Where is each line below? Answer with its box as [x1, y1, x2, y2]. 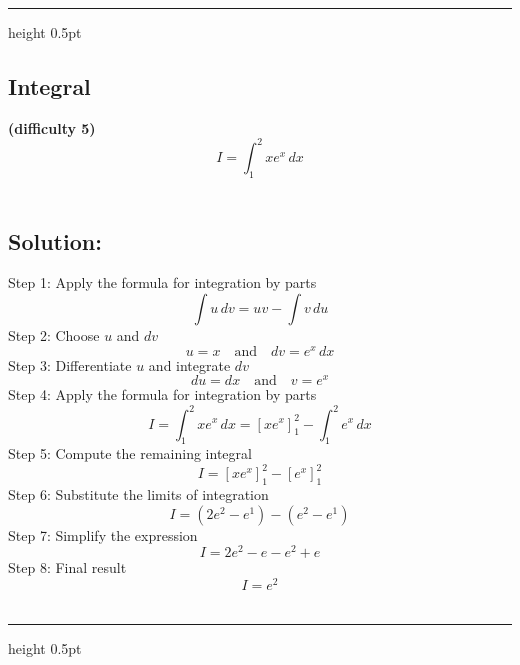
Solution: [8, 225, 102, 256]
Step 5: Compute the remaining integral [8, 443, 252, 464]
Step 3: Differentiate [8, 354, 132, 375]
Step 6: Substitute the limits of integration [8, 484, 269, 505]
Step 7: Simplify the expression [8, 524, 198, 545]
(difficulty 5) [8, 117, 96, 138]
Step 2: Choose [8, 325, 100, 346]
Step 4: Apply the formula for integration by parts [8, 384, 317, 405]
